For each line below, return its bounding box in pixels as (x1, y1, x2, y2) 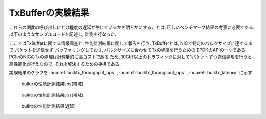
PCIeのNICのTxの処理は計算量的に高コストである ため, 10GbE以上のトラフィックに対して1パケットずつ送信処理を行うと (9, 54, 252, 60)
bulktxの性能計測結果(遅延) (21, 103, 76, 109)
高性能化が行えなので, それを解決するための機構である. (9, 61, 121, 67)
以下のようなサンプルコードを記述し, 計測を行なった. (9, 31, 117, 37)
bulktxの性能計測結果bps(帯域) (21, 81, 84, 87)
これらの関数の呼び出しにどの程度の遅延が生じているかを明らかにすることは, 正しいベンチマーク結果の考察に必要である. (9, 24, 255, 30)
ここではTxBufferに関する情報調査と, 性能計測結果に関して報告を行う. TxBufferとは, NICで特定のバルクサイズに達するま (9, 40, 253, 46)
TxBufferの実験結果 (9, 7, 89, 18)
